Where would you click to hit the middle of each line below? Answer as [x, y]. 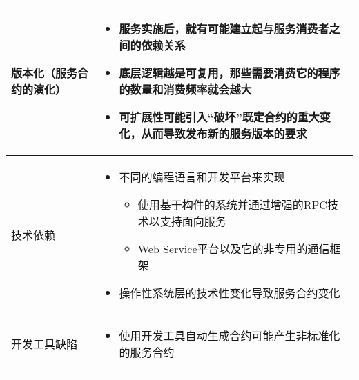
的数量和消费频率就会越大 [185, 89]
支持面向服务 [193, 221]
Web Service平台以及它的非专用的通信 [234, 249]
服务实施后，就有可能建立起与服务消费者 [224, 29]
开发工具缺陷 [45, 344]
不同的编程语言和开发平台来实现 [202, 177]
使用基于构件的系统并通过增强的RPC [232, 204]
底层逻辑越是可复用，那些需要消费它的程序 [230, 73]
